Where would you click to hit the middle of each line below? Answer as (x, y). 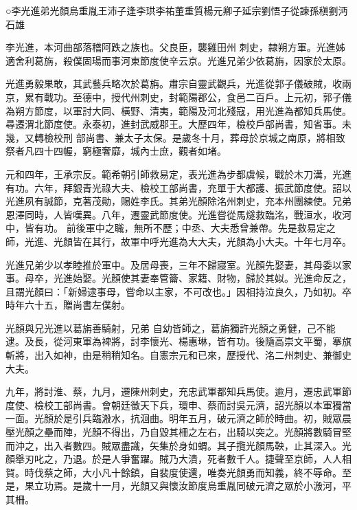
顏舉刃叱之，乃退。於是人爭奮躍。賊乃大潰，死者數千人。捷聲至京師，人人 (174, 459)
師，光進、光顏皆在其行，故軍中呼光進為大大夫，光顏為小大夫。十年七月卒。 (178, 241)
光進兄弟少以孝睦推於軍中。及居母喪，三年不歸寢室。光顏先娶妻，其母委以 (174, 264)
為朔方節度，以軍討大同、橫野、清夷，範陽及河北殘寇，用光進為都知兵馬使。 (178, 110)
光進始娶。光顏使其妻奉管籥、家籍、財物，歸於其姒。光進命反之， (202, 278)
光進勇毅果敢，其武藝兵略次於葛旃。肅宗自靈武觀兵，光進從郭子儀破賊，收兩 (178, 84)
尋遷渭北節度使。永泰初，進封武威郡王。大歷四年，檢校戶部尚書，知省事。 (174, 124)
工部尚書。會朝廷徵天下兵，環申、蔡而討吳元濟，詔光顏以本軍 (193, 404)
